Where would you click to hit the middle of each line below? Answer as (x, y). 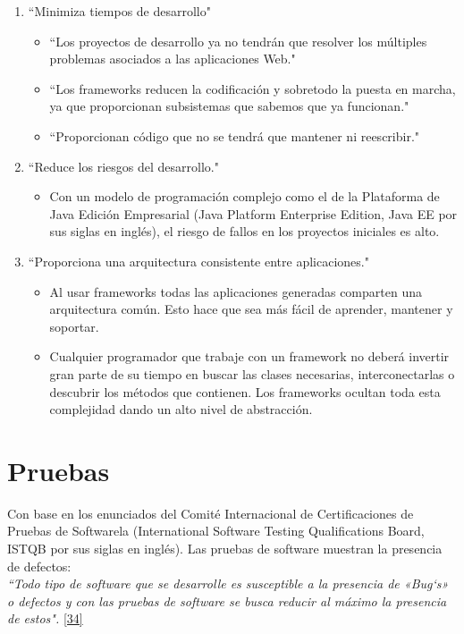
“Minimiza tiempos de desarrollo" (119, 11)
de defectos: (39, 566)
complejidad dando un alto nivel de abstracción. (181, 409)
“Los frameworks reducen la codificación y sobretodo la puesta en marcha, (253, 88)
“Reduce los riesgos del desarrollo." (123, 166)
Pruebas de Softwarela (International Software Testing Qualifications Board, (216, 531)
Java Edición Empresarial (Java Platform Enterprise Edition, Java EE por (253, 213)
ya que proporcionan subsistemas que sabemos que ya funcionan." (229, 106)
